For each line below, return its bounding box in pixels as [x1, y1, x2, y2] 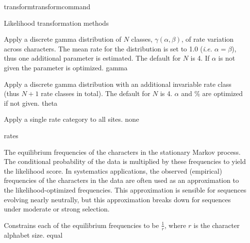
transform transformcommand [4, 1, 91, 11]
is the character [193, 220, 240, 230]
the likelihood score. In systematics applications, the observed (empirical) [4, 165, 222, 176]
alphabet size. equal [4, 229, 63, 240]
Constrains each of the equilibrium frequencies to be [4, 220, 159, 230]
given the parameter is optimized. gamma [4, 62, 128, 72]
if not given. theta [4, 97, 58, 108]
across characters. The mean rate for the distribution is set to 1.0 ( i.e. [4, 43, 213, 53]
